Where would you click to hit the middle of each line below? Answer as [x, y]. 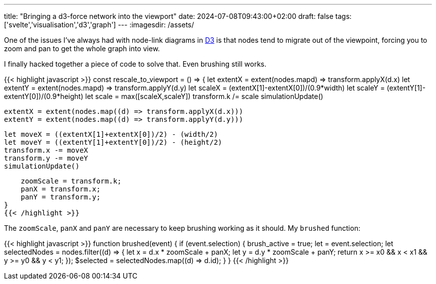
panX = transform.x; [60, 189]
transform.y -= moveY [46, 158]
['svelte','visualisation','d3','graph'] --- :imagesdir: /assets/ [99, 25]
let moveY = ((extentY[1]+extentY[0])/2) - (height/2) [113, 142]
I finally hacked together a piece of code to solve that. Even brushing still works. [135, 64]
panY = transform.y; [60, 197]
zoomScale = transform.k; [71, 181]
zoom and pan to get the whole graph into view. [82, 48]
